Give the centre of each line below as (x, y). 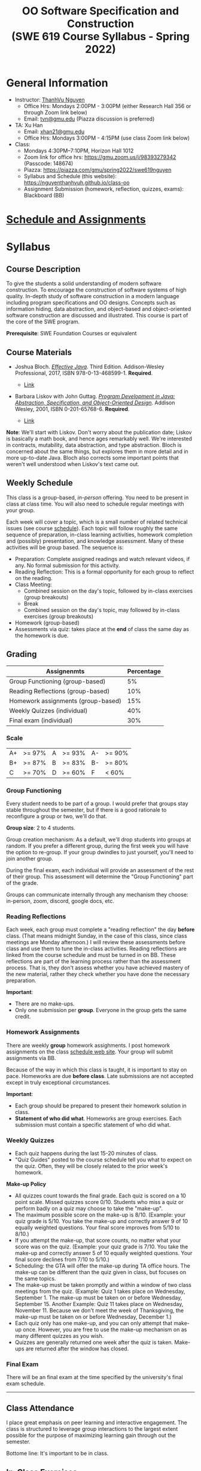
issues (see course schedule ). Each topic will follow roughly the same (92, 528)
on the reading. (33, 578)
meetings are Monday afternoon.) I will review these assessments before (96, 942)
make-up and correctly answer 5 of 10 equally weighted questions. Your (103, 1253)
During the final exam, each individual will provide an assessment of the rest (100, 870)
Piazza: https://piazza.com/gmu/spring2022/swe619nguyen (98, 170)
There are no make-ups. (45, 1004)
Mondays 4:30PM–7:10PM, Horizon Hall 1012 (79, 151)
